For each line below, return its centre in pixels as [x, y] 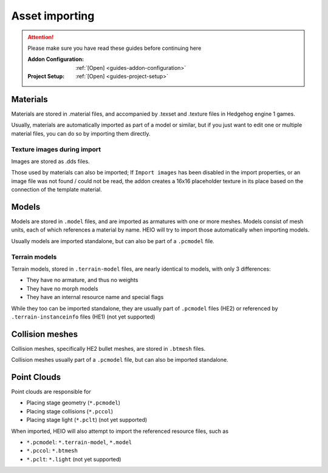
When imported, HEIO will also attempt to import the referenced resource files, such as [120, 431]
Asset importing [53, 16]
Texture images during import [56, 149]
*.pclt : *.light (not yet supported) [74, 459]
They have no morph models [62, 288]
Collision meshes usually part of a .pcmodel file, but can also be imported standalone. [120, 360]
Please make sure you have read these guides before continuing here [114, 48]
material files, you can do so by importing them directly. [81, 133]
